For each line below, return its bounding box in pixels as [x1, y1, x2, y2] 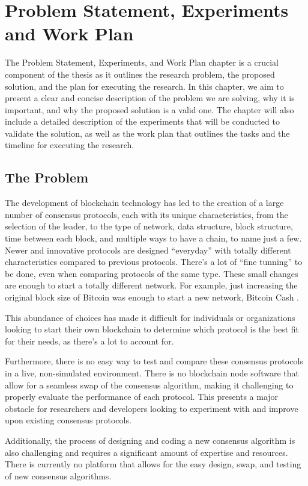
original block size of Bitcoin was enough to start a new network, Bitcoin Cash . [5, 291, 300, 304]
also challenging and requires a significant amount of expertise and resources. [5, 446, 288, 458]
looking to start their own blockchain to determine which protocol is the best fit [5, 323, 299, 335]
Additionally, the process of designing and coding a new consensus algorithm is [5, 434, 295, 446]
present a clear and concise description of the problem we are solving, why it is [5, 92, 295, 104]
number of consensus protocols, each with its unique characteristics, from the [5, 208, 288, 220]
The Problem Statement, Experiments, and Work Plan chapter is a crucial [5, 56, 279, 69]
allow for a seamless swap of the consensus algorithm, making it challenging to [5, 378, 294, 391]
